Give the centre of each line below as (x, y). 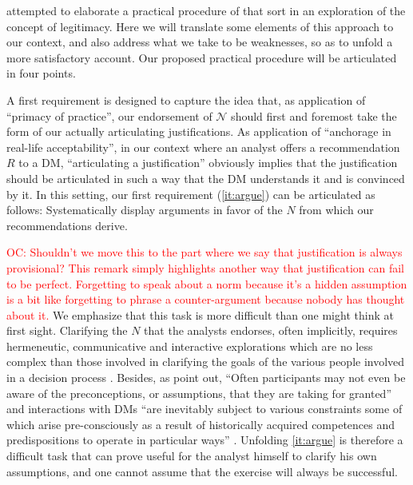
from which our (336, 210)
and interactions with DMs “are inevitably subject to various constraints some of (205, 409)
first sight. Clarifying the (67, 330)
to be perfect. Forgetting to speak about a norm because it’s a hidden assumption (207, 283)
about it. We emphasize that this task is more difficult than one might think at (200, 314)
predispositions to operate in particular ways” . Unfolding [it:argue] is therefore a (205, 440)
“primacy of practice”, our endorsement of (109, 115)
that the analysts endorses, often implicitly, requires (271, 330)
